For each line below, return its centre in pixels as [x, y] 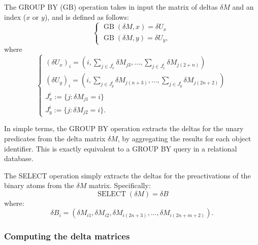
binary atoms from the [39, 185]
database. [19, 158]
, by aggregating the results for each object [184, 138]
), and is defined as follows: [87, 17]
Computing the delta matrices [67, 236]
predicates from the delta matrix [55, 138]
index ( [15, 17]
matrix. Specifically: [120, 185]
